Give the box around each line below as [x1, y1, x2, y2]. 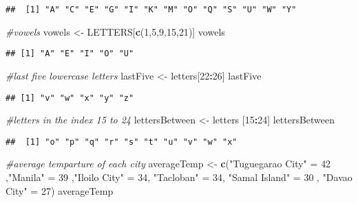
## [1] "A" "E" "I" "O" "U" [6, 49, 134, 59]
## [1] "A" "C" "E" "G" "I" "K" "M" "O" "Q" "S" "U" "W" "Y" [6, 5, 297, 14]
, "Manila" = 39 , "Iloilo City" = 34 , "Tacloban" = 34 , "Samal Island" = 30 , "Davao [6, 170, 352, 184]
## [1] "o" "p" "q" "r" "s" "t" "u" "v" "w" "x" [6, 136, 238, 147]
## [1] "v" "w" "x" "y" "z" [6, 93, 134, 103]
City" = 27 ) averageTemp [6, 183, 114, 198]
